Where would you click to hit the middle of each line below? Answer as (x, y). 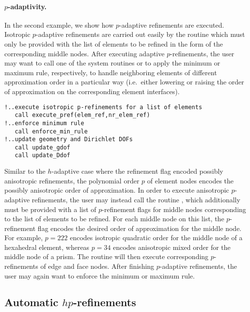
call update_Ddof (43, 156)
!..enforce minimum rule (44, 123)
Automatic (31, 302)
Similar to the (25, 171)
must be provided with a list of (50, 209)
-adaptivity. (27, 6)
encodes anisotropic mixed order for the (172, 247)
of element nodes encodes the (190, 180)
